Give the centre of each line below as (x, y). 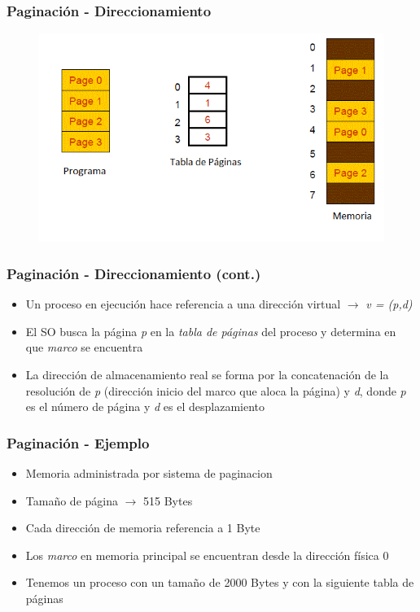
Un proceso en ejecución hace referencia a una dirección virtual (183, 304)
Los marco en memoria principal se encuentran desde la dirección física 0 (207, 555)
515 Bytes (168, 500)
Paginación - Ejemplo (78, 442)
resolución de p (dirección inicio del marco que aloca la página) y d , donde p (216, 390)
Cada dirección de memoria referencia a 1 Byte (143, 528)
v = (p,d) (389, 304)
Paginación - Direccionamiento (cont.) (134, 273)
